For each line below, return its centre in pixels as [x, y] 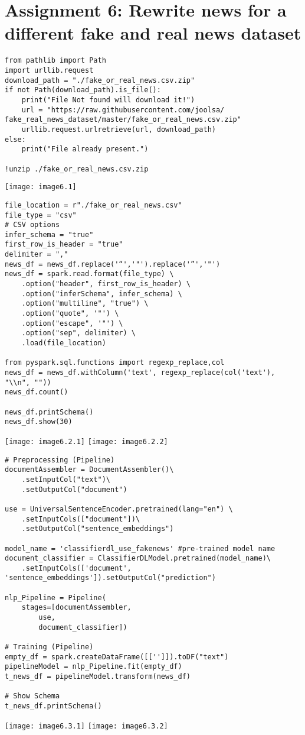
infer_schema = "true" [49, 234]
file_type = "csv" [41, 215]
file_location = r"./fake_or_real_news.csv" [94, 205]
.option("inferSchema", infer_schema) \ [102, 294]
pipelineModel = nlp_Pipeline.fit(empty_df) [94, 667]
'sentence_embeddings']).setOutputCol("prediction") [110, 578]
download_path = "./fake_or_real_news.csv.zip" [100, 80]
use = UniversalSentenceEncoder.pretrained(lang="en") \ [119, 509]
